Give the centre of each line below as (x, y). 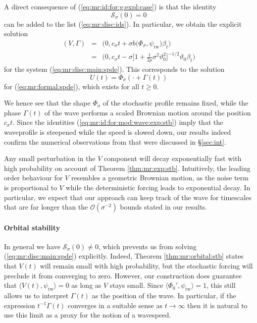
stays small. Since (136, 285)
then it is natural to (217, 305)
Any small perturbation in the (50, 158)
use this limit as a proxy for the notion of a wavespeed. (88, 315)
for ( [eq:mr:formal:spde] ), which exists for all (72, 86)
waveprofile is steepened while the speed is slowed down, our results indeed (118, 132)
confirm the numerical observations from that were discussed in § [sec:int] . (115, 141)
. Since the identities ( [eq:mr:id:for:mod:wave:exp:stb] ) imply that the (118, 122)
